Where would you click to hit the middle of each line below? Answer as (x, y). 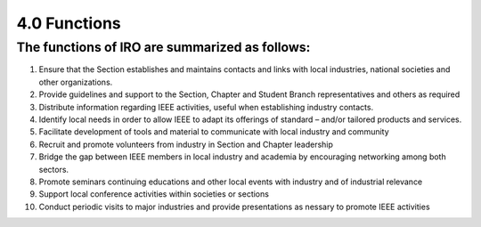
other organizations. (76, 82)
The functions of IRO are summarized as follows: (163, 47)
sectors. (54, 169)
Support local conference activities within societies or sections (154, 194)
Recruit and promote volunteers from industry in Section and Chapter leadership (186, 144)
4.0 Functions (69, 23)
